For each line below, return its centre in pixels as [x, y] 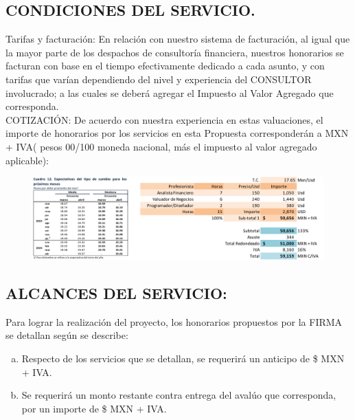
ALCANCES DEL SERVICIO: [116, 293]
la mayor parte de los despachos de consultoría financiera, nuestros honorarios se [175, 52]
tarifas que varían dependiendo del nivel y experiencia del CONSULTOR [159, 79]
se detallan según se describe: [67, 335]
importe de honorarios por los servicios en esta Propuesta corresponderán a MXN [177, 133]
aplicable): [27, 160]
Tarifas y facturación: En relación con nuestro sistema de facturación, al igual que [178, 39]
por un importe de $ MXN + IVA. [94, 408]
